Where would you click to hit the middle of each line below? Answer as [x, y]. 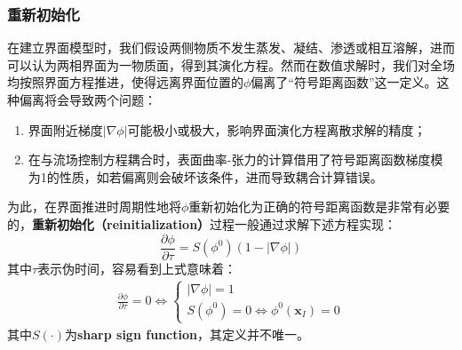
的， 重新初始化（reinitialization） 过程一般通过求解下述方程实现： [202, 223]
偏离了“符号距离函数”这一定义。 [344, 82]
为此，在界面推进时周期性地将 [94, 207]
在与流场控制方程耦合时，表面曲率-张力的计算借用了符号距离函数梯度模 [235, 159]
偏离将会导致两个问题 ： [88, 99]
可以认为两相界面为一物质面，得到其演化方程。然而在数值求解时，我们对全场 [231, 64]
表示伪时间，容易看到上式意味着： [137, 268]
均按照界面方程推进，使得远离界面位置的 [125, 82]
